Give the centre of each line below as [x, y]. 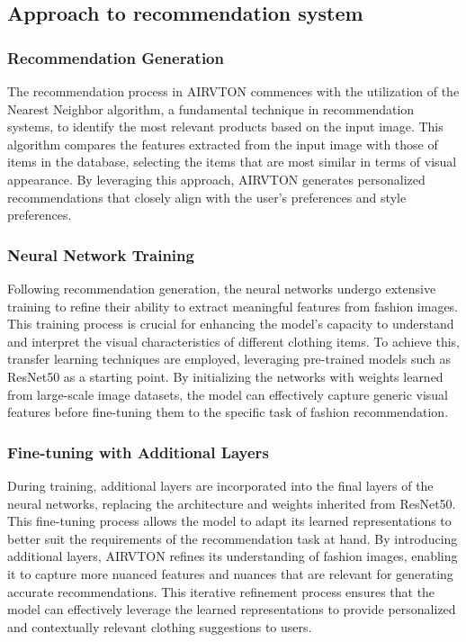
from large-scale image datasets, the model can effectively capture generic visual [228, 394]
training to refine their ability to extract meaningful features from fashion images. [233, 306]
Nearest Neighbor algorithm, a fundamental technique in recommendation [211, 109]
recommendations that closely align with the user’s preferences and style [207, 197]
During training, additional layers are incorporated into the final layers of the [220, 485]
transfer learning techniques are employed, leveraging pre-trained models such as [229, 359]
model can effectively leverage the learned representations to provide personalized [232, 609]
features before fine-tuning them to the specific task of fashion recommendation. [228, 412]
